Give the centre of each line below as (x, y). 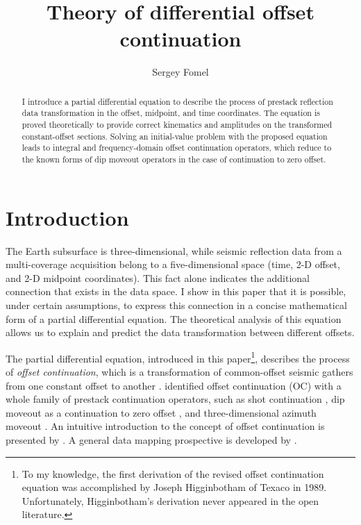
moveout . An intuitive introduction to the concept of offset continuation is (165, 426)
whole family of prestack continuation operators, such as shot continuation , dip (175, 399)
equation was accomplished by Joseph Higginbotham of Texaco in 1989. (174, 487)
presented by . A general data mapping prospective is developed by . (151, 439)
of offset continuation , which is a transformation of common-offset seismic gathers (179, 371)
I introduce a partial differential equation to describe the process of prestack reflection (177, 101)
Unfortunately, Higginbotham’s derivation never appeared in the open (170, 500)
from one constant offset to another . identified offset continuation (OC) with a (174, 385)
